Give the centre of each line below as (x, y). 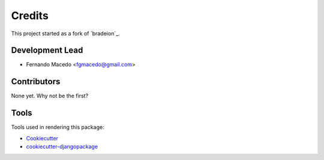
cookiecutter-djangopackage (62, 147)
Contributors (36, 81)
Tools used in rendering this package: (58, 127)
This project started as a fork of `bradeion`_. (65, 33)
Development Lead (47, 50)
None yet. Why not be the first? (50, 96)
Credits (30, 16)
